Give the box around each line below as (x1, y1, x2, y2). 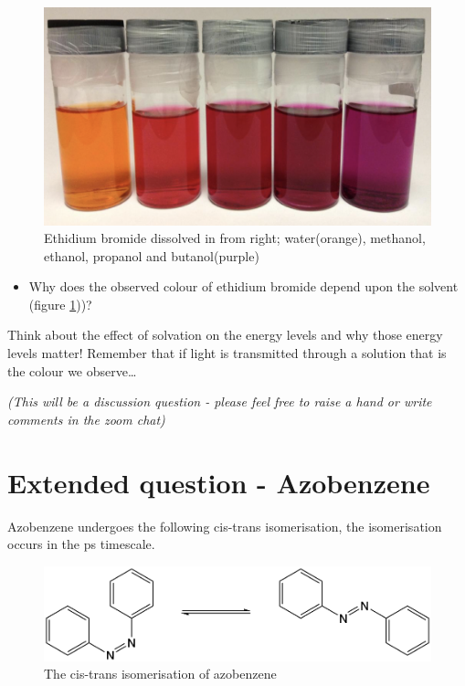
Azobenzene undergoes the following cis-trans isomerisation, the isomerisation (7, 516, 442, 535)
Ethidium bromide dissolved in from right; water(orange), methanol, (44, 228, 426, 248)
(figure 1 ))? (28, 294, 92, 313)
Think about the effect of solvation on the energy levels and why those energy (7, 325, 443, 344)
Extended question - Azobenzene (7, 463, 430, 501)
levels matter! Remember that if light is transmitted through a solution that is (7, 343, 447, 363)
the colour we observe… (7, 361, 137, 380)
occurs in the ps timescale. (7, 534, 155, 554)
